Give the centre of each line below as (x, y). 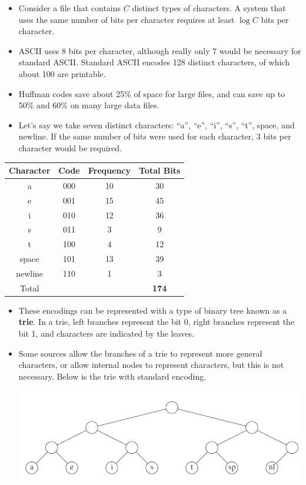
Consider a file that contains (70, 8)
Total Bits (160, 170)
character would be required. (70, 147)
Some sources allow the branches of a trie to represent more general (140, 353)
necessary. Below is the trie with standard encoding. (112, 376)
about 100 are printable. (62, 73)
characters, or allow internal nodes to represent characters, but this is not (151, 365)
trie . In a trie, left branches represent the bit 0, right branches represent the (157, 322)
